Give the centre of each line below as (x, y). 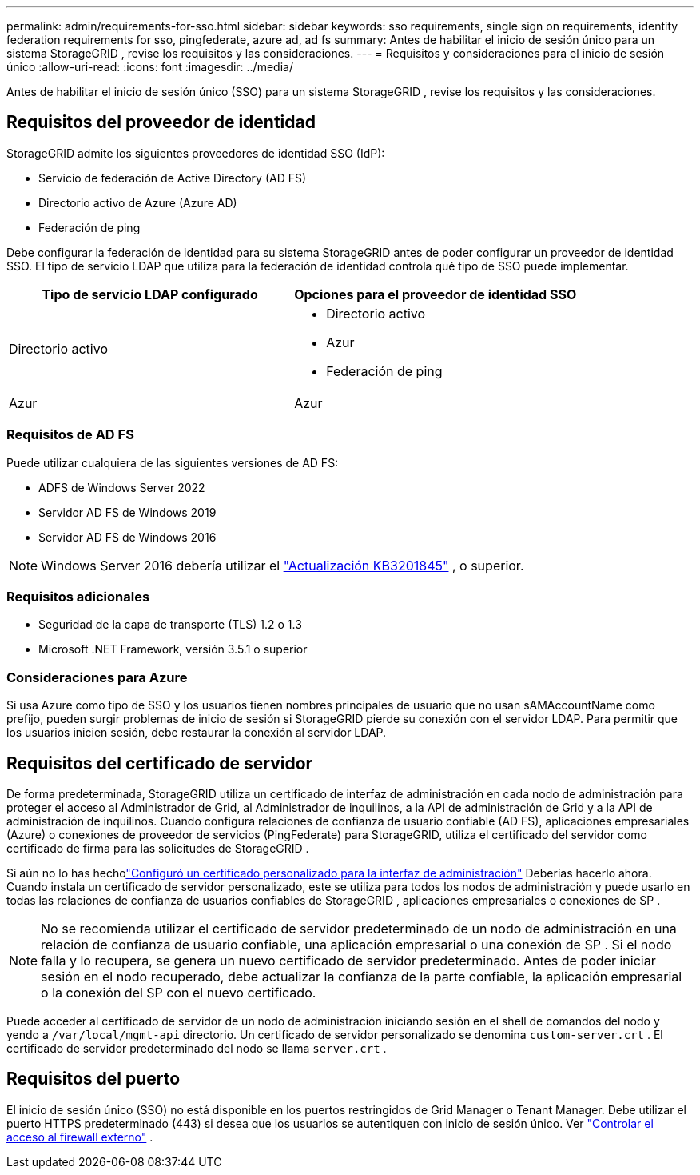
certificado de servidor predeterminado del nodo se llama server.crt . (197, 1048)
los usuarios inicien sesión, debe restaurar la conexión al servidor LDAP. (197, 733)
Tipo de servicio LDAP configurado (150, 294)
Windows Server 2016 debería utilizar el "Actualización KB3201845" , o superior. (282, 565)
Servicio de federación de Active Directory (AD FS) (173, 178)
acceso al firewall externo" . (80, 1137)
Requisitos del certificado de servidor (160, 763)
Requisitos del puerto (93, 1079)
